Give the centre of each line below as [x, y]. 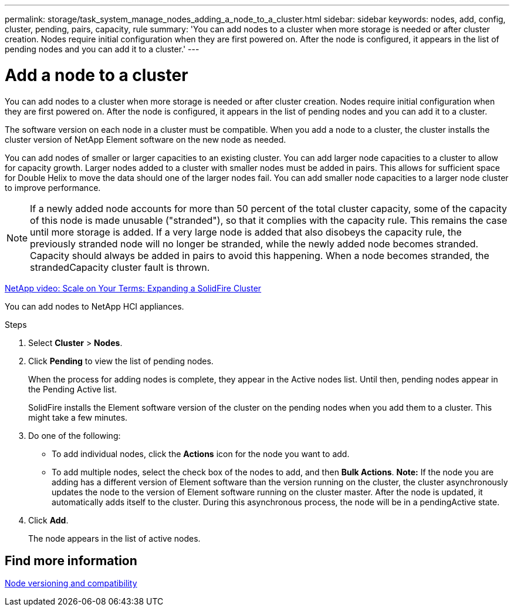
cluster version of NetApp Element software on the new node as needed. [146, 139]
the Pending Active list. [73, 389]
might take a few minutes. [78, 417]
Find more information [71, 560]
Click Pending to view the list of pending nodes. [121, 361]
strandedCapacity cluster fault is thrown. [120, 267]
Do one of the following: [75, 435]
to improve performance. [53, 187]
